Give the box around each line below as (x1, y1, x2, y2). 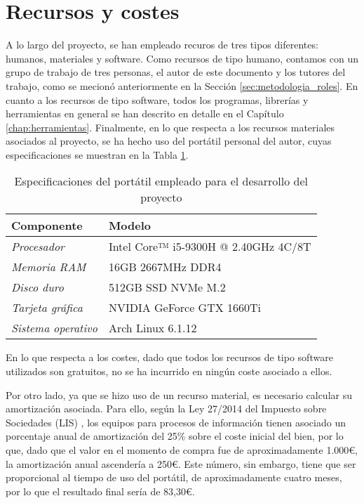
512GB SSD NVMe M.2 (108, 279, 226, 296)
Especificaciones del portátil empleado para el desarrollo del (14, 173, 309, 190)
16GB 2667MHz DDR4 (108, 259, 222, 275)
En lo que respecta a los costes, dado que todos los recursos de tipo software (6, 350, 333, 365)
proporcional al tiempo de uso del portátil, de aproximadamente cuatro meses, (6, 470, 342, 485)
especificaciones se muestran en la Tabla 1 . (6, 147, 189, 162)
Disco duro (11, 279, 64, 296)
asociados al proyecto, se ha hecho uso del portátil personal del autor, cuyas (6, 133, 332, 148)
